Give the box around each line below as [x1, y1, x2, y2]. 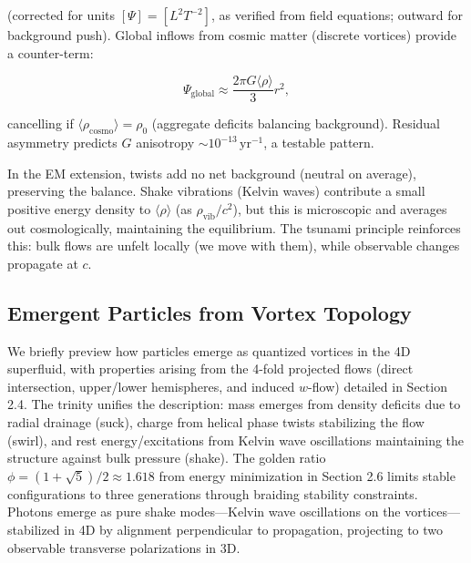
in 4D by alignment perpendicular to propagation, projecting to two [64, 519, 444, 538]
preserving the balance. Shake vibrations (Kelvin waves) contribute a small [7, 181, 425, 200]
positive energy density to [7, 199, 151, 218]
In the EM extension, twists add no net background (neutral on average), [7, 163, 416, 182]
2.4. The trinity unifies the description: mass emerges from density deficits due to [7, 394, 461, 414]
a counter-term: [7, 43, 94, 62]
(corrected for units [7, 5, 116, 24]
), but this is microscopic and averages [232, 199, 447, 218]
